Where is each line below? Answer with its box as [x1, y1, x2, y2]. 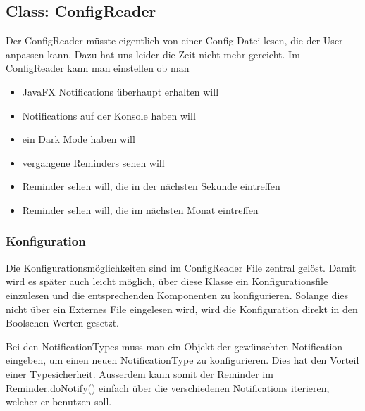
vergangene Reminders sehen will [22, 155, 165, 170]
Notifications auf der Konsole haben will [22, 108, 196, 122]
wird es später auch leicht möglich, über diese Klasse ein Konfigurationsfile [6, 274, 328, 289]
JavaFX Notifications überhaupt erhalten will [22, 84, 219, 99]
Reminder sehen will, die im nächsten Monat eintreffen [22, 202, 259, 217]
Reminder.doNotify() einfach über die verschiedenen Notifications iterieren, [6, 380, 330, 395]
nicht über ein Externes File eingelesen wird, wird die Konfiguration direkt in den [6, 301, 358, 316]
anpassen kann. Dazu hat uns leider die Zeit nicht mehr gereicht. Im [6, 46, 300, 61]
